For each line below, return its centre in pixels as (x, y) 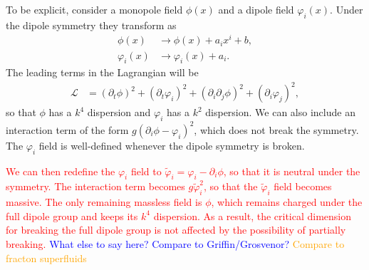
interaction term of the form (67, 129)
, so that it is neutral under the (292, 171)
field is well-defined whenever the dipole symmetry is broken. (172, 145)
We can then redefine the (61, 171)
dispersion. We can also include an (280, 112)
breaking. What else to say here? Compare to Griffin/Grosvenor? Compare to (175, 243)
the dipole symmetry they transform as (91, 25)
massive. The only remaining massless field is (104, 202)
